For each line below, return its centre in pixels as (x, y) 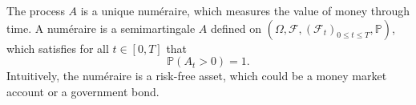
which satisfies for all (58, 48)
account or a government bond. (83, 91)
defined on (236, 28)
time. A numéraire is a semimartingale (101, 28)
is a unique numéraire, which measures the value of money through (245, 10)
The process (36, 10)
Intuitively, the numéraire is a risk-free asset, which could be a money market (197, 76)
